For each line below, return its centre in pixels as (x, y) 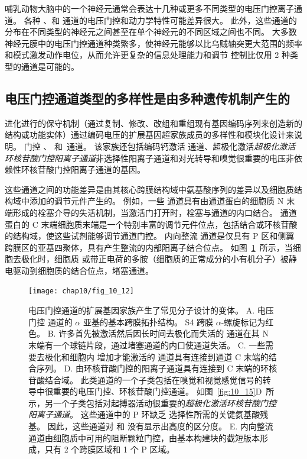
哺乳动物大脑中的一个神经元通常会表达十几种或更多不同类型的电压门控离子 (149, 8)
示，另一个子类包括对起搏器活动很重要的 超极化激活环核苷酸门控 (152, 403)
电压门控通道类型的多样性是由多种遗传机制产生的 (147, 98)
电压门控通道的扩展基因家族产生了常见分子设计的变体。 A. (142, 310)
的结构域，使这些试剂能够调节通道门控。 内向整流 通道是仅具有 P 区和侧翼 (150, 236)
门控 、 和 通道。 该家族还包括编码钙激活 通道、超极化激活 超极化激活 (160, 146)
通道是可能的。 (50, 66)
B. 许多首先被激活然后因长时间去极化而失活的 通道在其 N (158, 333)
